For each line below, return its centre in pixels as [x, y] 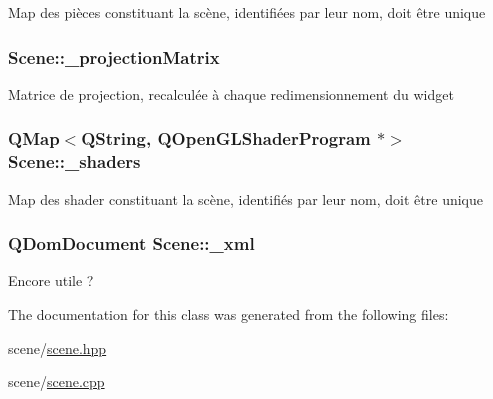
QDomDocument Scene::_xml [131, 243]
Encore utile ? [51, 280]
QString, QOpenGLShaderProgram [226, 138]
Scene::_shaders [74, 161]
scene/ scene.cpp [56, 381]
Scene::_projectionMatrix [114, 56]
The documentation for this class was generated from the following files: [228, 313]
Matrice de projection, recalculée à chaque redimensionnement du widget [231, 93]
